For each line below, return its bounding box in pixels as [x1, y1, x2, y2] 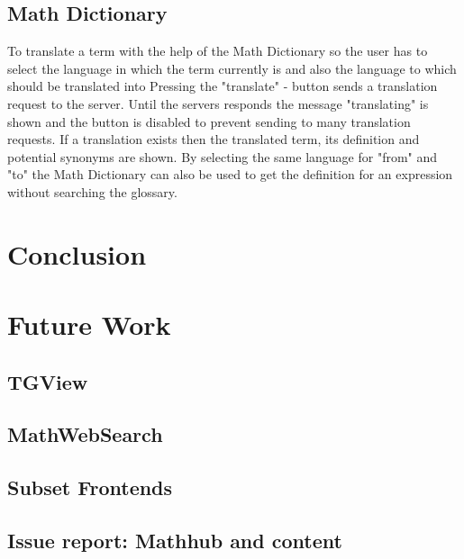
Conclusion [7, 235, 147, 272]
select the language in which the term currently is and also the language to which [7, 59, 457, 77]
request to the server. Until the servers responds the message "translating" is [7, 94, 429, 113]
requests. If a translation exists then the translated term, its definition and [7, 130, 420, 149]
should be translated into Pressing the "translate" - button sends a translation [7, 77, 438, 95]
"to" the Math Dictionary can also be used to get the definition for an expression [7, 165, 453, 184]
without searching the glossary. [7, 182, 177, 201]
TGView [7, 367, 88, 395]
